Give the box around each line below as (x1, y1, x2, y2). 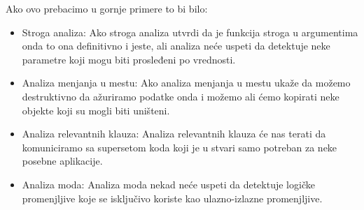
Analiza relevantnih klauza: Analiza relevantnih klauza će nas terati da (22, 126, 326, 141)
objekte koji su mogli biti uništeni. (22, 103, 170, 117)
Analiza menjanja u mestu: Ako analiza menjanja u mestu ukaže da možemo (22, 75, 351, 90)
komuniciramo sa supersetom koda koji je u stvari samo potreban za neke (22, 140, 337, 154)
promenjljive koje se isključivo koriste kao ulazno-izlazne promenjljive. (22, 190, 323, 205)
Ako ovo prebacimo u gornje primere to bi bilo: (6, 1, 208, 15)
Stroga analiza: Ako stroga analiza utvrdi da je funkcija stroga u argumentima (22, 24, 358, 39)
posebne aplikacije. (22, 153, 103, 168)
